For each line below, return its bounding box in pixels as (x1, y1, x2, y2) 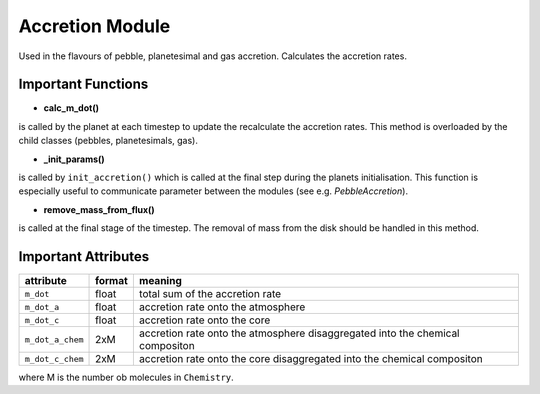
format (95, 274, 129, 288)
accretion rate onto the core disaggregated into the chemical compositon (138, 352, 484, 366)
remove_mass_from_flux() (43, 203, 155, 215)
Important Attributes (18, 248, 150, 265)
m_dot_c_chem (24, 353, 84, 364)
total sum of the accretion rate (138, 287, 282, 301)
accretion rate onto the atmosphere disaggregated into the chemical (138, 326, 460, 340)
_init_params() (43, 153, 105, 165)
